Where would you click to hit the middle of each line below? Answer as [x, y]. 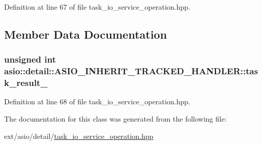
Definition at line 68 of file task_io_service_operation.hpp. [97, 101]
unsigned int [30, 59]
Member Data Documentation [86, 34]
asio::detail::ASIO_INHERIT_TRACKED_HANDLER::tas [131, 71]
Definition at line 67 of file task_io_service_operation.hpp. [97, 7]
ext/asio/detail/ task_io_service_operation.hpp [79, 136]
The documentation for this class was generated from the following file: [115, 119]
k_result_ [26, 83]
